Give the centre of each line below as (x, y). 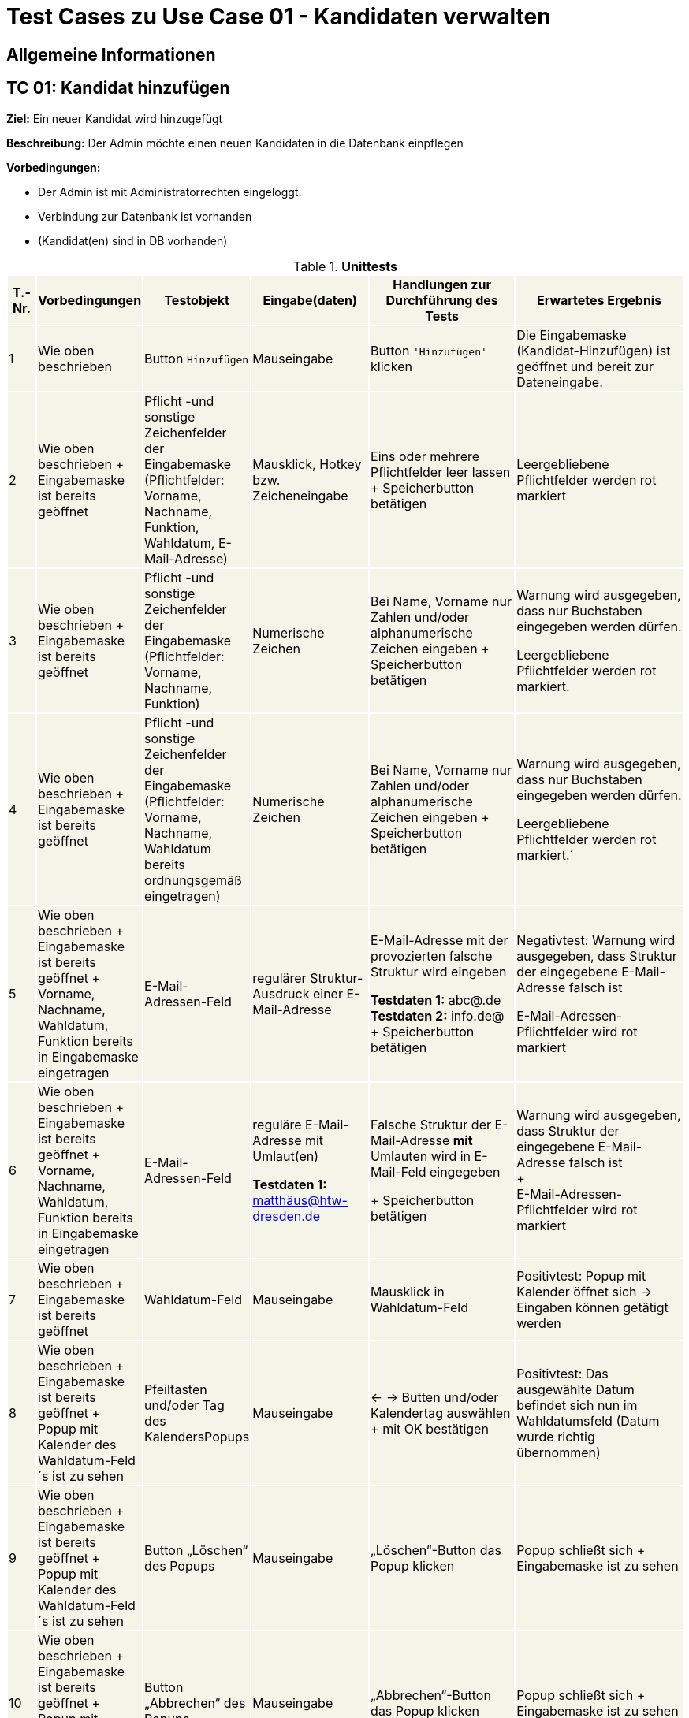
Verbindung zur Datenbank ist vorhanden (145, 216)
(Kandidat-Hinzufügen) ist (594, 350)
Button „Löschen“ (196, 1550)
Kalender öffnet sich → (585, 1291)
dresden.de (286, 1216)
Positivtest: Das (562, 1373)
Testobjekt (197, 300)
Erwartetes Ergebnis (600, 300)
